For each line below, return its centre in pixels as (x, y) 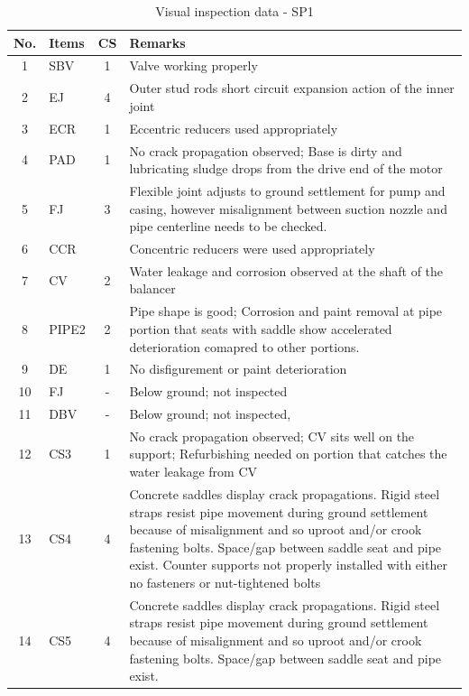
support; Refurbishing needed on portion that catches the (288, 454)
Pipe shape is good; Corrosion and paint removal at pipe (286, 311)
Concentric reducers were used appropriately (252, 249)
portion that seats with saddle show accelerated (261, 328)
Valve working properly (193, 65)
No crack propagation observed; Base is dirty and (266, 150)
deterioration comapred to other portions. (244, 346)
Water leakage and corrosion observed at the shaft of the (286, 270)
